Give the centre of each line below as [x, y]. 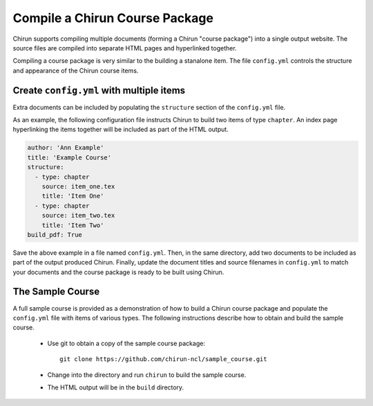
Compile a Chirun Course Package [113, 18]
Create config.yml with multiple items [99, 90]
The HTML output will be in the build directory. [116, 387]
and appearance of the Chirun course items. [76, 70]
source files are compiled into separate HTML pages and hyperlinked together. [125, 48]
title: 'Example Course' [69, 157]
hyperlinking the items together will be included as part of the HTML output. [121, 129]
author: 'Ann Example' [66, 148]
